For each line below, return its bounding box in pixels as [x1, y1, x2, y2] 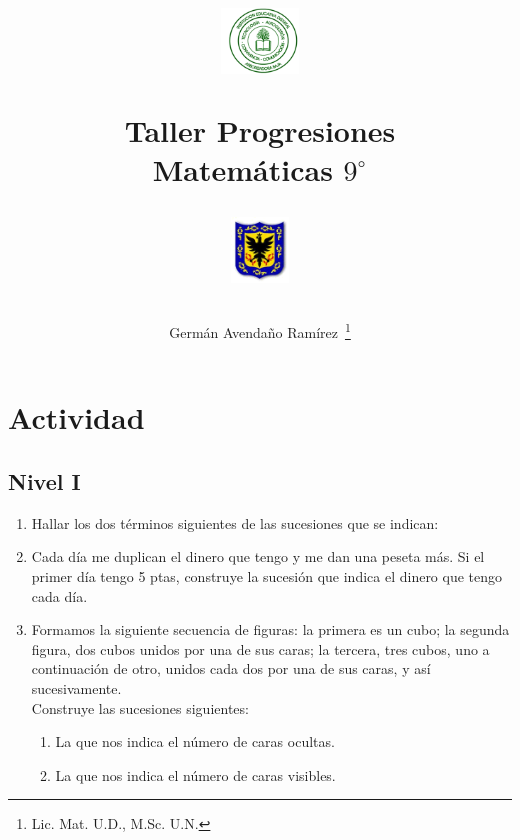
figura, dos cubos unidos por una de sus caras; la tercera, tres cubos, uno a [31, 638, 490, 659]
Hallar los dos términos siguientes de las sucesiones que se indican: [31, 512, 439, 533]
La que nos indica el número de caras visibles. [55, 764, 336, 785]
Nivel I [8, 466, 81, 497]
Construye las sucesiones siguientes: [31, 697, 249, 718]
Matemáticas [152, 148, 333, 189]
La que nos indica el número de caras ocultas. [55, 731, 335, 752]
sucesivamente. [31, 678, 122, 699]
